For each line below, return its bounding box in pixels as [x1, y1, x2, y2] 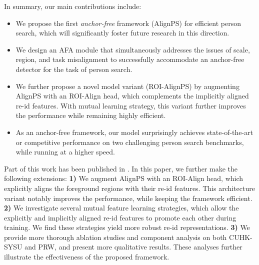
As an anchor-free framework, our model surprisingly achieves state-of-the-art [15, 126, 253, 137]
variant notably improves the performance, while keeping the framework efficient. [4, 192, 252, 203]
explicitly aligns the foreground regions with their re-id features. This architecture [4, 182, 255, 193]
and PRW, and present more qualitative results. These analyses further [24, 241, 242, 252]
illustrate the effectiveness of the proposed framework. [4, 251, 169, 262]
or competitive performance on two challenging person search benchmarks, [15, 136, 244, 147]
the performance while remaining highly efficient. [15, 110, 166, 120]
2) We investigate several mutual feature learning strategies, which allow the [4, 202, 239, 213]
